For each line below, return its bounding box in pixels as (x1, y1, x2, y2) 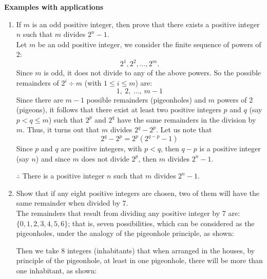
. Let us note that (156, 124, 212, 135)
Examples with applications (4, 2, 104, 12)
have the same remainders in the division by (117, 114, 256, 125)
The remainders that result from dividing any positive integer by (16, 208, 220, 218)
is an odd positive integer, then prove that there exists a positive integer (32, 18, 260, 29)
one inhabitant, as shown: (16, 265, 97, 275)
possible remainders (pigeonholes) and (86, 94, 206, 105)
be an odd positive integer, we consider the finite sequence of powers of (37, 38, 261, 49)
